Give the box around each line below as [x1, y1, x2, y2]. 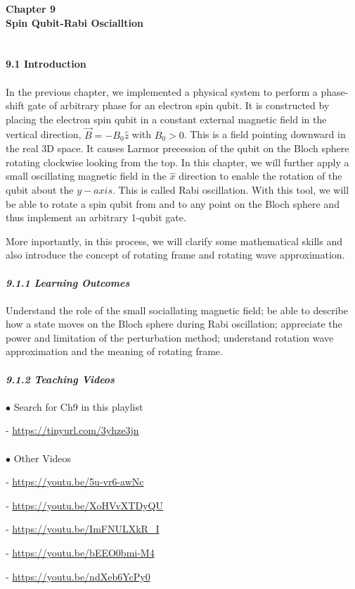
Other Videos [13, 450, 72, 465]
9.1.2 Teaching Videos [6, 371, 115, 386]
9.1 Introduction [6, 56, 86, 71]
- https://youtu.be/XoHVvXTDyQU [6, 497, 163, 512]
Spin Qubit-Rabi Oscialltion [6, 15, 143, 30]
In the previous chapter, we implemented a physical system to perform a [6, 84, 318, 99]
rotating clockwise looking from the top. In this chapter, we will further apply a [6, 154, 349, 169]
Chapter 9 [6, 1, 56, 15]
